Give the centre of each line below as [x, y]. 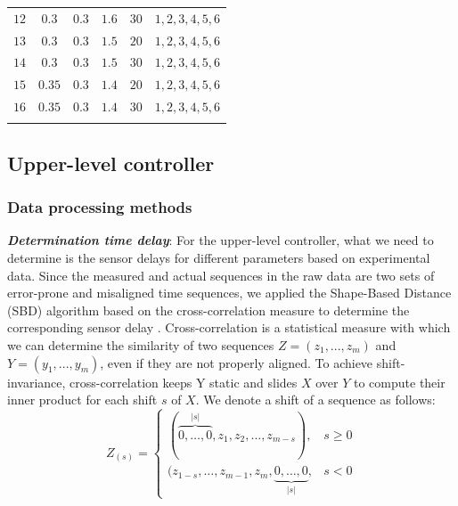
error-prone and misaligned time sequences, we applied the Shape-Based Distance [229, 293]
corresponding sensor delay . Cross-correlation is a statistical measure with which [229, 327]
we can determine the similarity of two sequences [141, 345]
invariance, [37, 382]
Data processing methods [100, 207]
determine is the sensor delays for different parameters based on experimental [219, 258]
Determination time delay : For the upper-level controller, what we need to [221, 240]
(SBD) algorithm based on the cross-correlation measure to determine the [209, 310]
